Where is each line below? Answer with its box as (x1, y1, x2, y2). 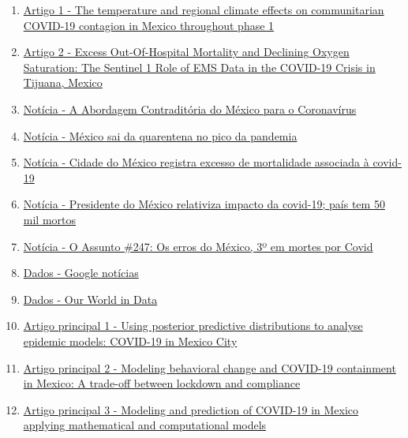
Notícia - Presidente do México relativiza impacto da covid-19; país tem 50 (23, 196, 385, 212)
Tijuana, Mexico (23, 74, 103, 91)
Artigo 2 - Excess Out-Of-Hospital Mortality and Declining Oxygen (23, 43, 350, 60)
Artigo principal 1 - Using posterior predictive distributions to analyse (23, 317, 363, 334)
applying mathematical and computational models (23, 417, 267, 433)
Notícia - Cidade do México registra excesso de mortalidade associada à (23, 154, 369, 170)
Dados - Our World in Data (23, 290, 158, 307)
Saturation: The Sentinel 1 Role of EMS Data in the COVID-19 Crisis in (23, 58, 376, 75)
